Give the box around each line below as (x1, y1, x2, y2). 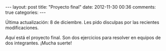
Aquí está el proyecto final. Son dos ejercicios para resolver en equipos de (5, 35, 161, 40)
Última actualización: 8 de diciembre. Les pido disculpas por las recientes (5, 19, 159, 25)
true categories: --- (5, 9, 46, 15)
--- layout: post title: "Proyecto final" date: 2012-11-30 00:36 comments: (5, 4, 156, 10)
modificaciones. (5, 24, 39, 31)
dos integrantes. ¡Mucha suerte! (5, 40, 72, 46)
